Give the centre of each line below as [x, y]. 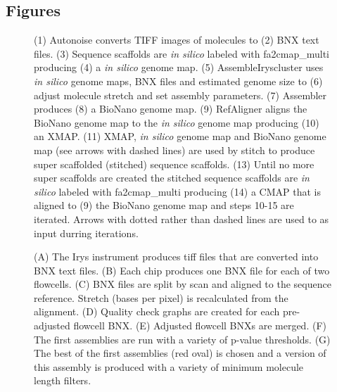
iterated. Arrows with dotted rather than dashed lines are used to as [182, 219]
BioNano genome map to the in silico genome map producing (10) [177, 122]
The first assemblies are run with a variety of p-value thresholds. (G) [182, 339]
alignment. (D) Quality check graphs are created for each [157, 311]
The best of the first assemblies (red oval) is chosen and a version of [180, 353]
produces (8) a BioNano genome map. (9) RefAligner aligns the [171, 109]
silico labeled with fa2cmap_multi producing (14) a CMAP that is [177, 191]
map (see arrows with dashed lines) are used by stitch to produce [174, 150]
